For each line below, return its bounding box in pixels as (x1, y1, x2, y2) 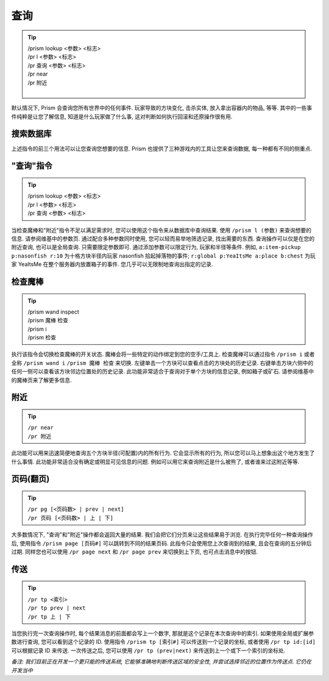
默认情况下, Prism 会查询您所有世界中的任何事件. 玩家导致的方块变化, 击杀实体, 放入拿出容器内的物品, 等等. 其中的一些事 (11, 104, 313, 112)
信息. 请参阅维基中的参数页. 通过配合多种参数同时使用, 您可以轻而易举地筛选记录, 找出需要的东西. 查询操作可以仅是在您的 (11, 235, 315, 242)
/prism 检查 (27, 334, 57, 341)
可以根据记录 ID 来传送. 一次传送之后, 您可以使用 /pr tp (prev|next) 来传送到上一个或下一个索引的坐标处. (11, 647, 286, 654)
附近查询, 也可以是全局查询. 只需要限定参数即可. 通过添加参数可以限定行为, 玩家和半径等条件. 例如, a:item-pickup (11, 243, 301, 251)
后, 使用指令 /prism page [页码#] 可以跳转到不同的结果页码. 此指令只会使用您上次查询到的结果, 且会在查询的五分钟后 (11, 539, 312, 547)
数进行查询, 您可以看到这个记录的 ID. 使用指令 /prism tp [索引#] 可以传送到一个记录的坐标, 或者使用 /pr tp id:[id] (11, 638, 316, 646)
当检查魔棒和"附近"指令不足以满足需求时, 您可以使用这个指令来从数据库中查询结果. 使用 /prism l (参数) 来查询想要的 (11, 226, 312, 234)
